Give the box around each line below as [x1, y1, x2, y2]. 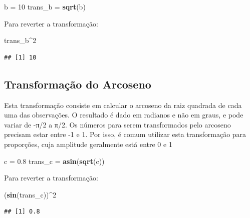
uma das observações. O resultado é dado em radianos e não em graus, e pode [4, 109, 243, 120]
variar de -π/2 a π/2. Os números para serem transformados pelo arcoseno [4, 119, 231, 129]
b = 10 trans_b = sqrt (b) [4, 1, 86, 11]
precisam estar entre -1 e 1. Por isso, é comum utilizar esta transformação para [4, 129, 246, 139]
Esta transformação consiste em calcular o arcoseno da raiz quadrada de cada [4, 99, 242, 110]
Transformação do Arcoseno [4, 76, 151, 91]
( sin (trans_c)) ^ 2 [4, 189, 57, 199]
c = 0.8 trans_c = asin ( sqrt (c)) [4, 155, 105, 166]
